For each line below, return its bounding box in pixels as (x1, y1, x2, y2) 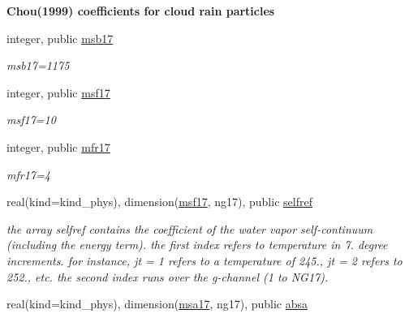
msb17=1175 (6, 57, 70, 74)
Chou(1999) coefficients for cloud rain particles (6, 2, 275, 19)
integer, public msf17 (6, 84, 110, 101)
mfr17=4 (6, 165, 50, 183)
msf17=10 (6, 111, 56, 128)
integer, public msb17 (6, 29, 114, 46)
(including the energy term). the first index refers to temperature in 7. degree (6, 236, 388, 253)
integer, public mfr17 (6, 138, 110, 155)
